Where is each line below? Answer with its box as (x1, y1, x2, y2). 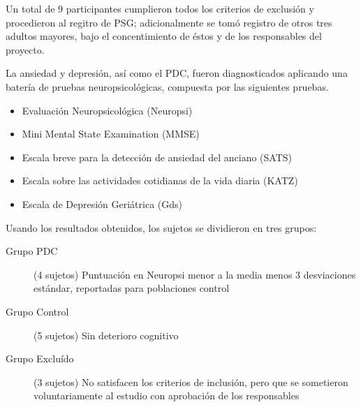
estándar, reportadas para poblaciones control (34, 281, 230, 295)
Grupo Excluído (6, 351, 74, 366)
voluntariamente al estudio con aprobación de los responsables (34, 388, 300, 403)
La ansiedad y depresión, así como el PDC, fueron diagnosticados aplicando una (6, 66, 348, 80)
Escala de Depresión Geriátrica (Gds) (22, 196, 183, 211)
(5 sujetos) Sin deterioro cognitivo (34, 327, 179, 342)
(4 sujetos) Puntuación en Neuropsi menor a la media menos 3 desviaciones (34, 267, 356, 281)
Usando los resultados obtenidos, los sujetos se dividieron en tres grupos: (6, 220, 317, 235)
